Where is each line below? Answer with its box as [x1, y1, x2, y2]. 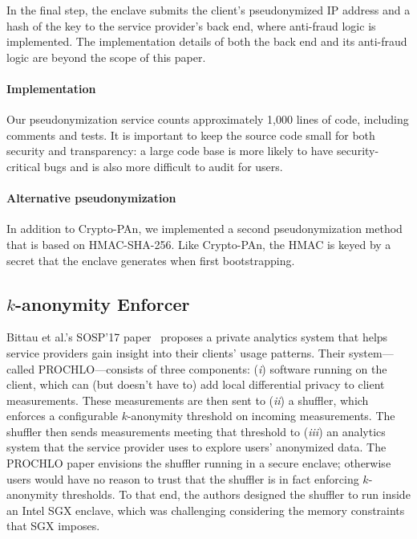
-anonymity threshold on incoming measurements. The [127, 407, 395, 424]
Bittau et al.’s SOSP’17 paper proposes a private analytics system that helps [6, 329, 388, 345]
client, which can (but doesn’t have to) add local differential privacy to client [6, 376, 385, 393]
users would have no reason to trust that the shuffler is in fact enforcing [6, 470, 359, 487]
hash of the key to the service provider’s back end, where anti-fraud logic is [6, 17, 376, 34]
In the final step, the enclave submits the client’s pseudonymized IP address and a [6, 2, 411, 18]
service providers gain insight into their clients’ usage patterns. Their [6, 344, 346, 361]
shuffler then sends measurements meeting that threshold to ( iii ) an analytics [6, 423, 386, 439]
